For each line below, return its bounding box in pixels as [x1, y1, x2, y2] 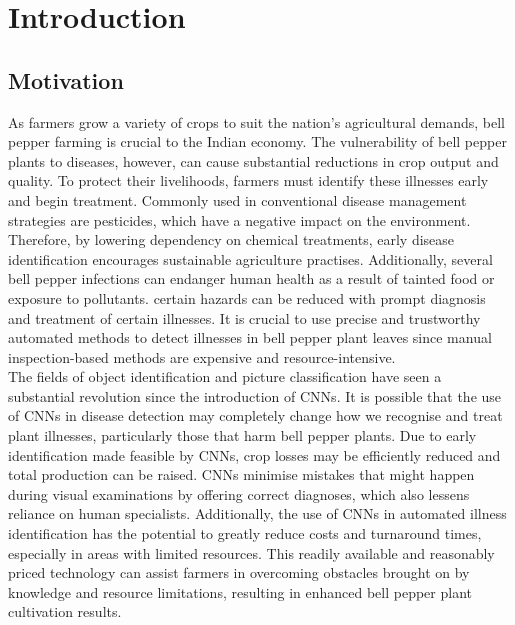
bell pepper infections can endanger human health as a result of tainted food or [8, 268, 495, 289]
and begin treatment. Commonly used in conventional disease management [8, 189, 467, 210]
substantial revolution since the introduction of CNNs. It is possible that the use [8, 385, 502, 406]
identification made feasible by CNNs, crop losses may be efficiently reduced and [8, 444, 501, 465]
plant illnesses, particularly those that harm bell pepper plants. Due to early [8, 425, 477, 446]
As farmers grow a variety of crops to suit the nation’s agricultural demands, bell [8, 111, 505, 132]
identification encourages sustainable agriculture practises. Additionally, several [8, 248, 493, 269]
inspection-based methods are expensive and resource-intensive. [8, 346, 396, 367]
